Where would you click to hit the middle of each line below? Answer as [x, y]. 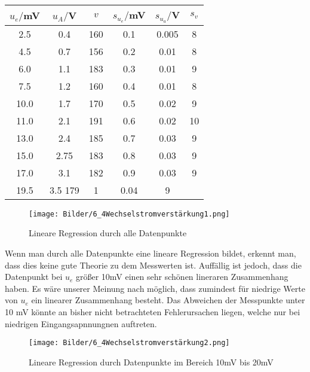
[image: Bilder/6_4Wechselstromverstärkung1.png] [129, 214]
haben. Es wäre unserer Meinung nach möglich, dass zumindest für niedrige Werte [155, 288]
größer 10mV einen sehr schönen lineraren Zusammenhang [182, 277]
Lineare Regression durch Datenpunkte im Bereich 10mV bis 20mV [151, 362]
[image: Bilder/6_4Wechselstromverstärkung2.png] [129, 343]
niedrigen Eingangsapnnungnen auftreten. [81, 323]
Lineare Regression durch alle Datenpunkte [108, 233]
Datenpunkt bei [34, 277]
